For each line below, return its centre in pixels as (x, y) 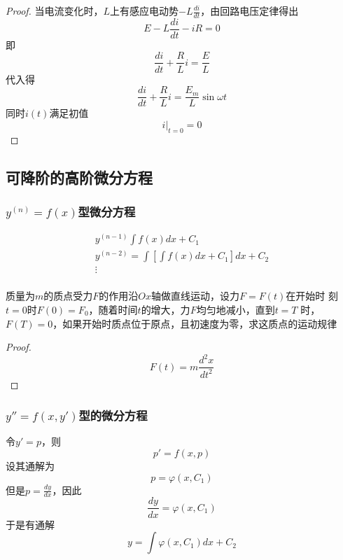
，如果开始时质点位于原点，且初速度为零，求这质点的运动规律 (195, 323)
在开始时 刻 (312, 296)
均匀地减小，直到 (236, 309)
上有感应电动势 (145, 10)
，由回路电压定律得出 (250, 10)
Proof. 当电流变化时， (55, 10)
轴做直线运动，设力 (196, 296)
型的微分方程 (113, 415)
